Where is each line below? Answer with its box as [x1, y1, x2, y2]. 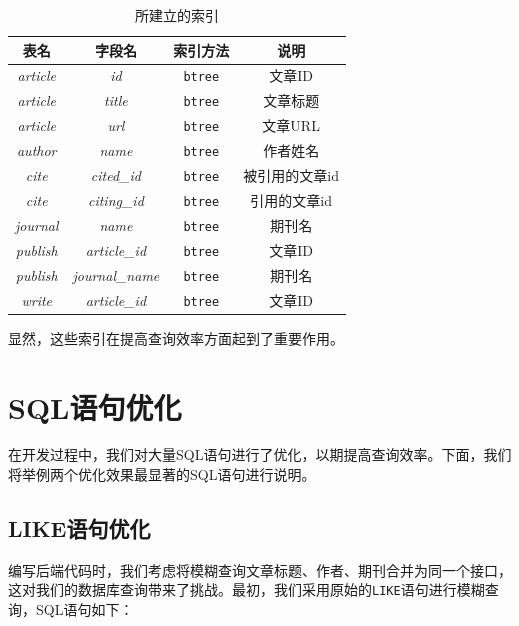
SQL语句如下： [35, 599, 134, 620]
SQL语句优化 [8, 386, 182, 427]
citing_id [87, 190, 144, 210]
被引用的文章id [243, 165, 339, 186]
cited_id [90, 165, 141, 186]
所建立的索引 [134, 5, 219, 25]
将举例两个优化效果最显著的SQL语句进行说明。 [8, 464, 316, 485]
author [16, 140, 57, 161]
